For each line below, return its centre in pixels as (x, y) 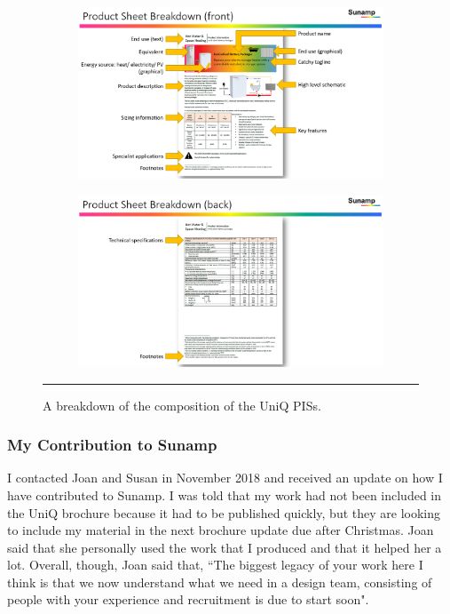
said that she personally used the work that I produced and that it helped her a (225, 547)
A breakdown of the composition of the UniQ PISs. (182, 405)
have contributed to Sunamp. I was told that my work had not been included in (225, 494)
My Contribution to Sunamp (112, 445)
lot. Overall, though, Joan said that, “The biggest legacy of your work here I (215, 565)
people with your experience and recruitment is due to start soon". (188, 599)
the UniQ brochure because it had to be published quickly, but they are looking (224, 512)
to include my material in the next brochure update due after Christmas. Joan (221, 530)
